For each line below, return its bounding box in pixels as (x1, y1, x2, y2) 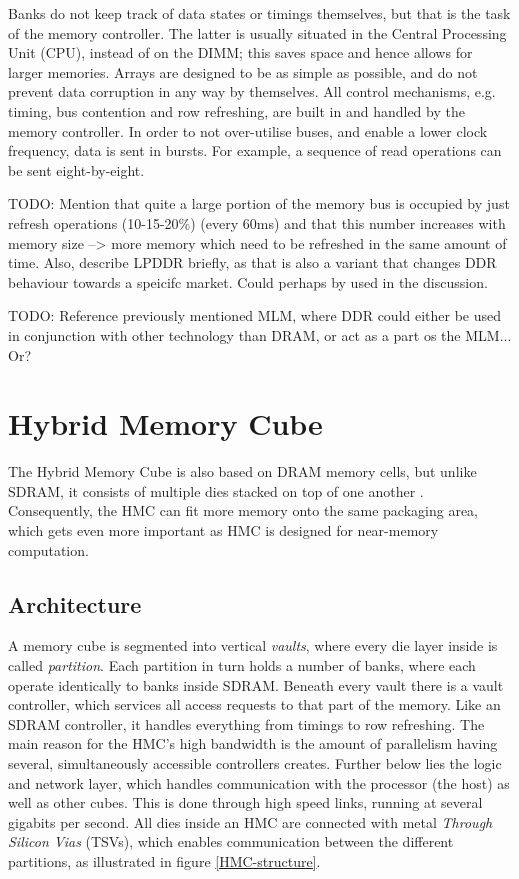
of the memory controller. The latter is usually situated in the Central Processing (8, 22, 507, 43)
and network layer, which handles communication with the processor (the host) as (8, 772, 510, 793)
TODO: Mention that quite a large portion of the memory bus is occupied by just (8, 193, 510, 214)
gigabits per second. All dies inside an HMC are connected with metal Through (8, 811, 493, 832)
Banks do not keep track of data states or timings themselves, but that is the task (8, 3, 511, 23)
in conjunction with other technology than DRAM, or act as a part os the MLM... (8, 324, 512, 345)
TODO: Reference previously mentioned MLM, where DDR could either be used (8, 305, 502, 326)
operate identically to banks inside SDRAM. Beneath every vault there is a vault (8, 674, 504, 695)
